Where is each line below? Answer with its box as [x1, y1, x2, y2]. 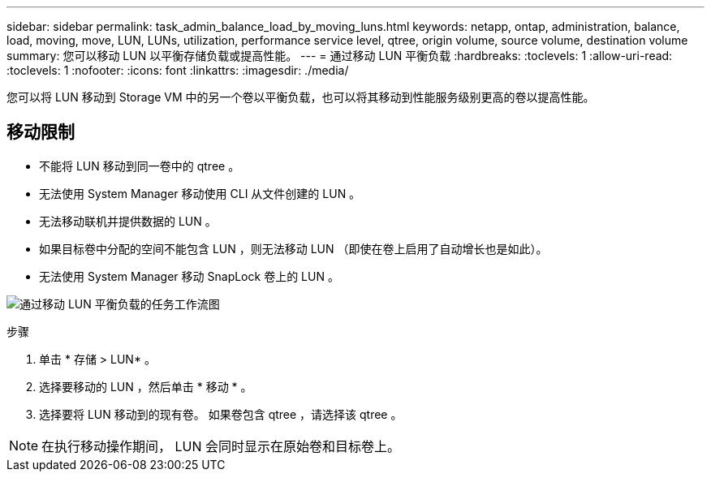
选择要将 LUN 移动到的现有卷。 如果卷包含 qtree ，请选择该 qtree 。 [39, 407, 403, 421]
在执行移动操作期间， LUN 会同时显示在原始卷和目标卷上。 [41, 437, 401, 454]
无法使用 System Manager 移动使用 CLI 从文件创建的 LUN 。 [39, 186, 361, 200]
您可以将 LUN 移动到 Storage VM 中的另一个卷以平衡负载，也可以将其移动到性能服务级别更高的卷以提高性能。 [6, 90, 595, 104]
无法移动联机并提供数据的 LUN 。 [39, 213, 217, 228]
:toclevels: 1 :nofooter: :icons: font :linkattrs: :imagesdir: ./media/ [6, 63, 349, 77]
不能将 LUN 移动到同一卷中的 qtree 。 [39, 158, 240, 173]
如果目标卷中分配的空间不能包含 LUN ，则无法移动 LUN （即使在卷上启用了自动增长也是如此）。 [39, 241, 548, 256]
